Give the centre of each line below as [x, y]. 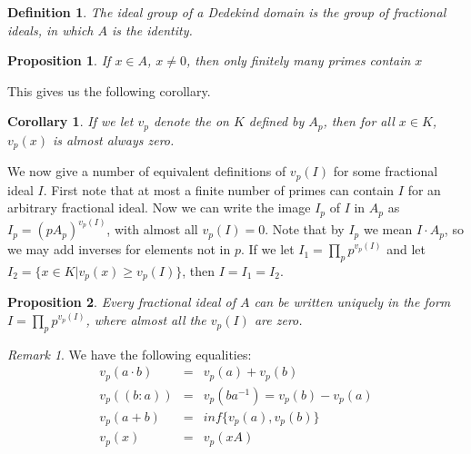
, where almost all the [146, 320]
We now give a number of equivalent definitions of [147, 171]
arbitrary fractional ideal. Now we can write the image [159, 207]
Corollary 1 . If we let [70, 121]
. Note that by [305, 229]
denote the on [191, 121]
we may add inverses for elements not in [119, 249]
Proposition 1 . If [59, 60]
